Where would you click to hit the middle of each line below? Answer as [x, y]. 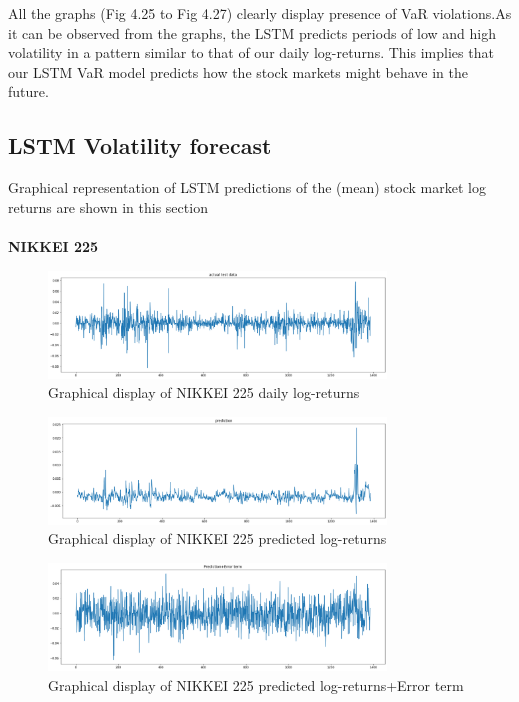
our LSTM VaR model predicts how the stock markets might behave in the [238, 71]
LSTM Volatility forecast [140, 145]
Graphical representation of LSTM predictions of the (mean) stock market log [247, 187]
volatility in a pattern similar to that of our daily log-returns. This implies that [251, 52]
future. [28, 91]
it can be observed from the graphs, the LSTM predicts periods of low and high [252, 32]
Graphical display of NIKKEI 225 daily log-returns [204, 392]
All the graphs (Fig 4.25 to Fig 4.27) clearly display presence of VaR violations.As [260, 13]
